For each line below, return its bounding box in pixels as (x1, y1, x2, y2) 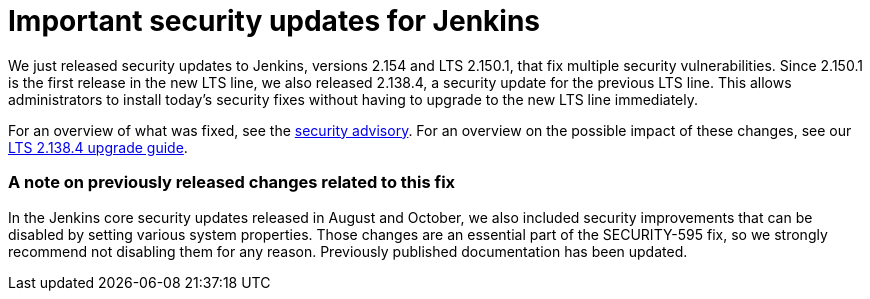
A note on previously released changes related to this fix (8, 172, 456, 193)
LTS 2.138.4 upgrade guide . (8, 138, 188, 156)
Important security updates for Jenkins (8, 4, 541, 38)
